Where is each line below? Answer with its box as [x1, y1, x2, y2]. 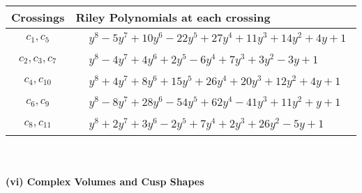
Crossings [11, 9, 65, 25]
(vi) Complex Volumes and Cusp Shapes [6, 173, 204, 188]
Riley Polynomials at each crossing [75, 9, 271, 25]
